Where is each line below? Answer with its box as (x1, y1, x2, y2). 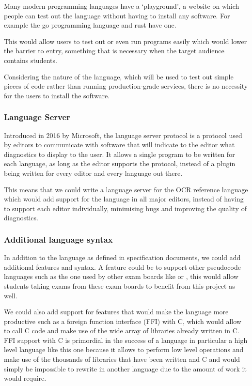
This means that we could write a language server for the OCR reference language (4, 184, 248, 194)
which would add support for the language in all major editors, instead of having (4, 194, 244, 204)
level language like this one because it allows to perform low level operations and (4, 344, 244, 355)
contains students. (4, 55, 57, 65)
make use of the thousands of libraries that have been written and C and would (4, 354, 240, 364)
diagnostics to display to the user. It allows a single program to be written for (4, 149, 235, 159)
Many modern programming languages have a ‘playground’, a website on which (4, 1, 239, 11)
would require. (4, 373, 47, 383)
